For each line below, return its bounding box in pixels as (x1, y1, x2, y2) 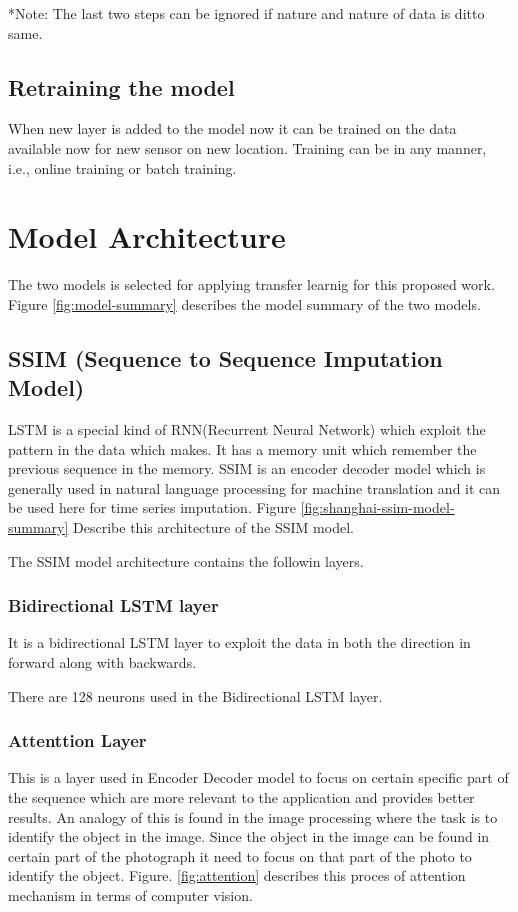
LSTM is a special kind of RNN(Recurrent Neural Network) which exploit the (8, 419, 486, 440)
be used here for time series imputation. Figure (8, 497, 296, 518)
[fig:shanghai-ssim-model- (300, 497, 455, 518)
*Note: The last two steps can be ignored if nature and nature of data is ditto (8, 3, 485, 23)
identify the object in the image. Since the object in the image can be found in (8, 826, 490, 847)
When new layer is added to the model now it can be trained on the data (8, 118, 457, 139)
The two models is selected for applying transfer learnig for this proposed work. (8, 274, 495, 295)
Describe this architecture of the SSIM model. (73, 517, 354, 538)
